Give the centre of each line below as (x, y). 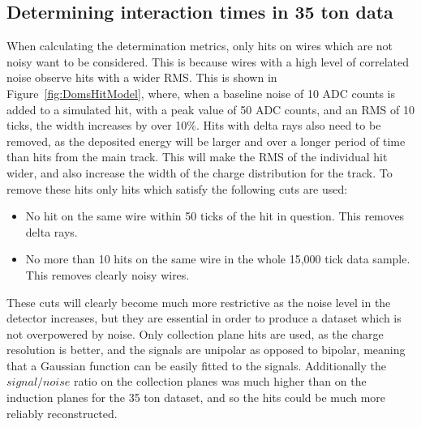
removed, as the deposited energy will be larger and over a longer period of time (206, 141)
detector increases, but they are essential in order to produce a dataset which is (204, 318)
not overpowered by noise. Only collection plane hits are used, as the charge (195, 333)
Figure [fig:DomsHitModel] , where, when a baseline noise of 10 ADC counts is (201, 93)
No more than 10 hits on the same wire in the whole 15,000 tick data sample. (218, 259)
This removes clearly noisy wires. (107, 274)
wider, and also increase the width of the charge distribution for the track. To (200, 172)
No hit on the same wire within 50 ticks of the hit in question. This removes (215, 216)
